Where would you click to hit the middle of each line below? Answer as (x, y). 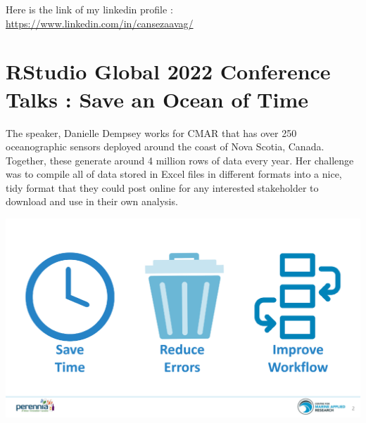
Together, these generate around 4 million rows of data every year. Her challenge (180, 160)
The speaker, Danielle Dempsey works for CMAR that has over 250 (151, 132)
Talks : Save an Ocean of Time (157, 99)
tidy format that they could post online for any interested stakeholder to (162, 187)
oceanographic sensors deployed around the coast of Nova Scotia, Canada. (165, 147)
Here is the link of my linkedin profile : (89, 9)
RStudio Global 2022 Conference (168, 71)
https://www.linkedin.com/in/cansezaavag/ (100, 23)
